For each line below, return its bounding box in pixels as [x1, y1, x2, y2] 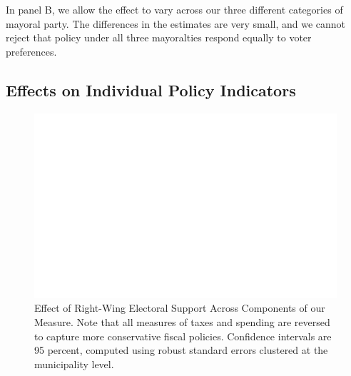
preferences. [6, 44, 57, 59]
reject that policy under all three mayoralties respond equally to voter [6, 30, 312, 45]
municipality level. [34, 356, 114, 371]
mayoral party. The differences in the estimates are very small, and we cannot [6, 16, 346, 31]
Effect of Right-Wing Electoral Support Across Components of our [34, 300, 325, 315]
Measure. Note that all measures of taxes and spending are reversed [34, 314, 330, 329]
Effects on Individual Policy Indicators [6, 78, 296, 101]
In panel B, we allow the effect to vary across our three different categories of [6, 2, 343, 16]
